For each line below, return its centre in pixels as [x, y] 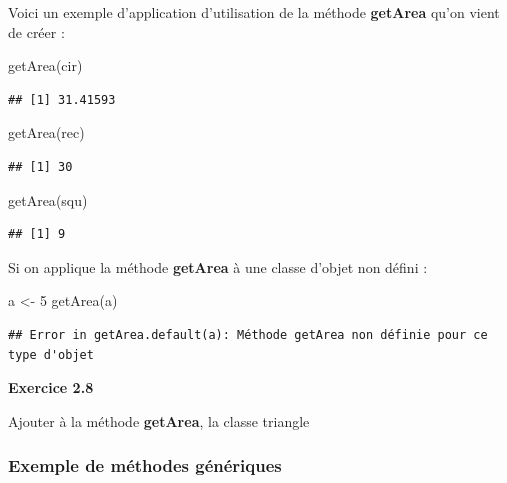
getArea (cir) [45, 65]
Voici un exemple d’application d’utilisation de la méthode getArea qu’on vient [254, 12]
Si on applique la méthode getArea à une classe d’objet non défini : [218, 266]
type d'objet [51, 354]
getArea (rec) [46, 132]
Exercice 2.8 [51, 387]
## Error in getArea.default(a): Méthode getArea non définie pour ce [248, 334]
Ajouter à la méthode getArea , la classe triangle [159, 420]
